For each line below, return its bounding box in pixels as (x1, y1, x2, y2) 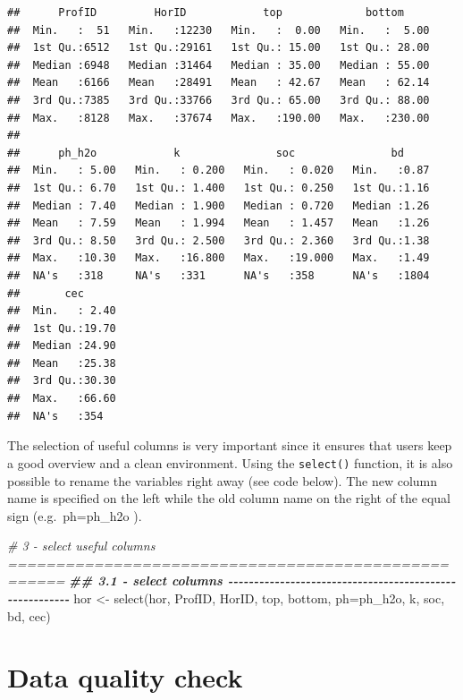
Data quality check (7, 659, 243, 696)
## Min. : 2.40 (7, 304, 116, 318)
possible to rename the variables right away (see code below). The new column (7, 471, 438, 490)
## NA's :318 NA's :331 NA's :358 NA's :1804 (7, 269, 430, 282)
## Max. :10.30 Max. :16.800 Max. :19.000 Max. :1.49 (7, 252, 430, 265)
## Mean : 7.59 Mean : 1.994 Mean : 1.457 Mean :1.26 (7, 217, 430, 230)
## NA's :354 (7, 409, 104, 423)
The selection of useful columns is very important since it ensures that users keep (7, 436, 452, 455)
